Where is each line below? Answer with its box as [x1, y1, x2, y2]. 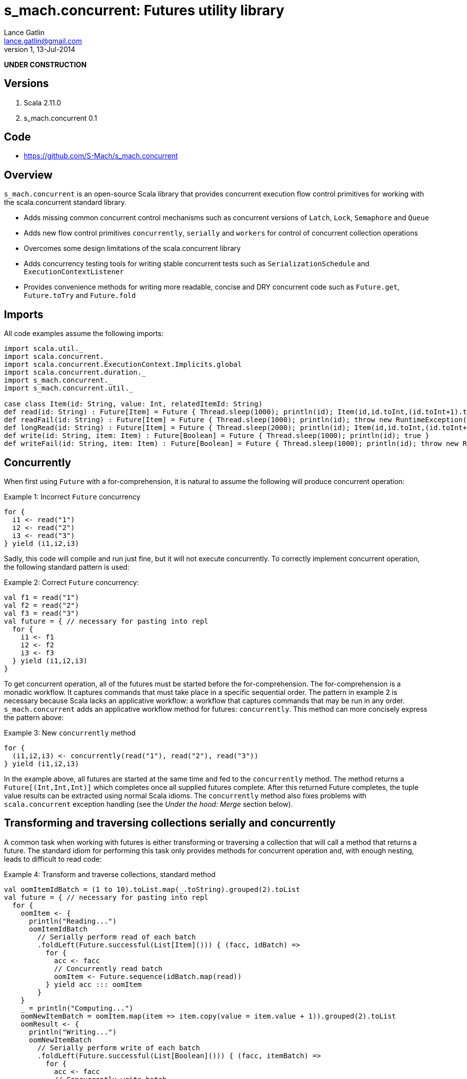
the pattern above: [4, 713, 64, 722]
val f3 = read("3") [4, 609, 79, 617]
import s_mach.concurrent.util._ [4, 384, 134, 392]
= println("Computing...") [29, 1004, 134, 1012]
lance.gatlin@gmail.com [4, 36, 82, 45]
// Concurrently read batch [54, 964, 163, 973]
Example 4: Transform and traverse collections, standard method [4, 870, 216, 879]
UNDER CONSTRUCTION [4, 60, 87, 69]
